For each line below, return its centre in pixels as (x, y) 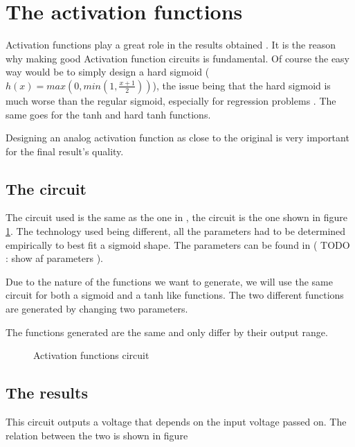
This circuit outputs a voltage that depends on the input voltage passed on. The (176, 422)
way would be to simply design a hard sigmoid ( (108, 72)
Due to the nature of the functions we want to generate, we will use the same (169, 281)
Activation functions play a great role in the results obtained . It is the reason (171, 45)
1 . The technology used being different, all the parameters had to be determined (176, 231)
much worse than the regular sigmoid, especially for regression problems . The (171, 100)
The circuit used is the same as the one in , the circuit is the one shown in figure (177, 217)
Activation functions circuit (91, 355)
